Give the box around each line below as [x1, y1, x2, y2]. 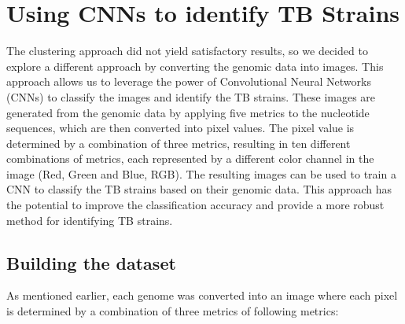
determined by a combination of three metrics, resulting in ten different [6, 134, 351, 151]
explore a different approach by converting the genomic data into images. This [6, 57, 384, 74]
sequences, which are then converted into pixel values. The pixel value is [6, 120, 355, 136]
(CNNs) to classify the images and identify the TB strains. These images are [6, 88, 376, 105]
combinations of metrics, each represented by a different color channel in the [6, 150, 374, 167]
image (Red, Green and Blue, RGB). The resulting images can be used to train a [6, 165, 396, 182]
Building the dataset [6, 250, 176, 274]
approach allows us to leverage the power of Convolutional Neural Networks [6, 73, 371, 90]
